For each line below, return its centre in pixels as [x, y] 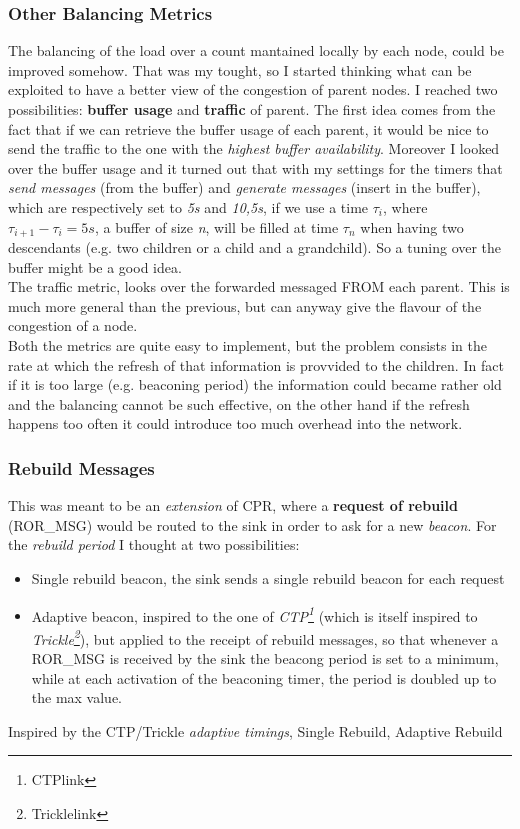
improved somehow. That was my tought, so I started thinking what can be [240, 69]
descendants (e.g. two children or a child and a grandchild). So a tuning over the [255, 247]
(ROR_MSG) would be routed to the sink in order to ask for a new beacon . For [252, 524]
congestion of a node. [73, 325]
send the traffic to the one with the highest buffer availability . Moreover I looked [254, 148]
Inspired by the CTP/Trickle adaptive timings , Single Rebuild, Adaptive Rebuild [255, 730]
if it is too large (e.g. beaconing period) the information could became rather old [255, 384]
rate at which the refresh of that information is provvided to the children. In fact [256, 364]
